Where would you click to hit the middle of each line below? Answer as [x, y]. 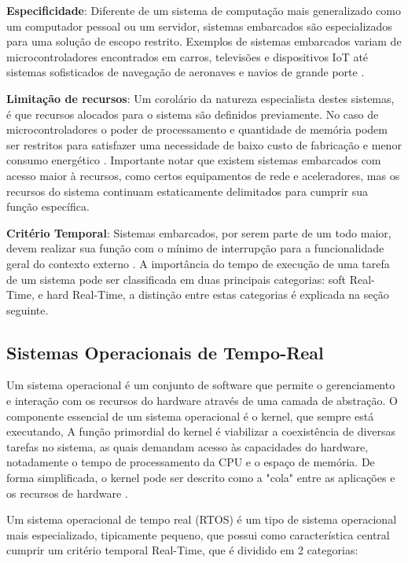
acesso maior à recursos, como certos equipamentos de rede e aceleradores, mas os [203, 175]
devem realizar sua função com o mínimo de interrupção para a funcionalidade [195, 248]
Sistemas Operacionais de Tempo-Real [165, 352]
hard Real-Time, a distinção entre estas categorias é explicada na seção [218, 294]
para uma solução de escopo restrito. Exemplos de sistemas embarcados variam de [204, 41]
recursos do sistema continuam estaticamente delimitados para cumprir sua [187, 191]
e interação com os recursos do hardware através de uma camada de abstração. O [202, 401]
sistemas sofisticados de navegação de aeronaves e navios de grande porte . [186, 72]
